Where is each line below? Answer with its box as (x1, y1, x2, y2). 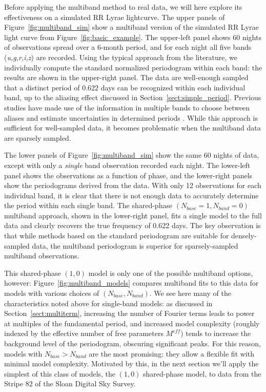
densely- (231, 230, 257, 241)
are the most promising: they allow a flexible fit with (89, 348, 254, 359)
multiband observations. (4, 250, 79, 261)
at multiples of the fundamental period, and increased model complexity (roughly (4, 318, 260, 328)
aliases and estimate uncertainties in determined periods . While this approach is (4, 112, 258, 123)
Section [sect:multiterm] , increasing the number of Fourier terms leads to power (4, 308, 255, 319)
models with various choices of (4, 288, 99, 298)
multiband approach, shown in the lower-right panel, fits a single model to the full (4, 210, 262, 220)
